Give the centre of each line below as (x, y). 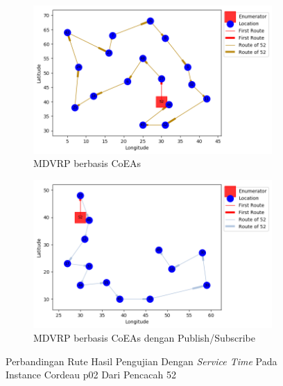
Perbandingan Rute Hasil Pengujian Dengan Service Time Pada (141, 361)
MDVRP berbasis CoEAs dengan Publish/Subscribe (144, 338)
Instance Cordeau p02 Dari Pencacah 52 (91, 375)
